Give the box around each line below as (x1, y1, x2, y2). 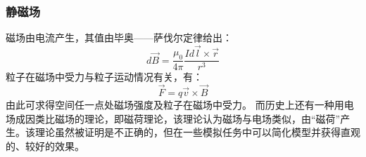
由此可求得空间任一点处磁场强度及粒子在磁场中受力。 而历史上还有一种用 (6, 97, 344, 111)
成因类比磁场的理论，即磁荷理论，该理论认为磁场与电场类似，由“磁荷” (15, 111, 341, 125)
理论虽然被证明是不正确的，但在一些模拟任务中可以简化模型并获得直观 (34, 125, 360, 139)
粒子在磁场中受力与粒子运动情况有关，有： (6, 69, 203, 84)
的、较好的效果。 (6, 138, 84, 153)
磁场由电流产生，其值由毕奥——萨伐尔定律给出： (6, 30, 232, 45)
